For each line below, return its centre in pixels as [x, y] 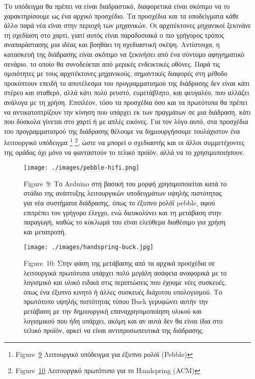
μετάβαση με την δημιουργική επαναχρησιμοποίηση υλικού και [113, 311]
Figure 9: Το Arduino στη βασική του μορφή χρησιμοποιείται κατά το [125, 183]
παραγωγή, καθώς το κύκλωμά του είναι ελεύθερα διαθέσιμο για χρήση [125, 222]
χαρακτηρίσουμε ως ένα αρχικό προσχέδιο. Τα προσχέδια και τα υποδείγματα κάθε [122, 15]
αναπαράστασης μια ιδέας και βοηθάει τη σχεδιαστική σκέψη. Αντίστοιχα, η [112, 44]
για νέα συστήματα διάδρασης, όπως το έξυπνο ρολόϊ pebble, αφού [119, 202]
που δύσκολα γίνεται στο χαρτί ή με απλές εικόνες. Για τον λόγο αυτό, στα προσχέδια [126, 121]
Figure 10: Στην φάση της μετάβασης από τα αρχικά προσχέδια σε [119, 263]
